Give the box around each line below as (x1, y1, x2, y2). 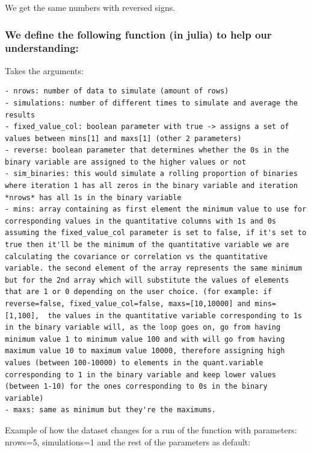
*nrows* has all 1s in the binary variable (5, 193, 182, 202)
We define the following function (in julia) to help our (5, 27, 272, 42)
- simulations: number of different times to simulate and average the (5, 98, 298, 107)
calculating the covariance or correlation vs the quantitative (5, 252, 268, 261)
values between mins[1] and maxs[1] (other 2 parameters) (5, 134, 242, 143)
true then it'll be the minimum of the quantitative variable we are (5, 240, 289, 250)
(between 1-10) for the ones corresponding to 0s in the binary (5, 382, 268, 391)
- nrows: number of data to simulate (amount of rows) (5, 87, 229, 96)
